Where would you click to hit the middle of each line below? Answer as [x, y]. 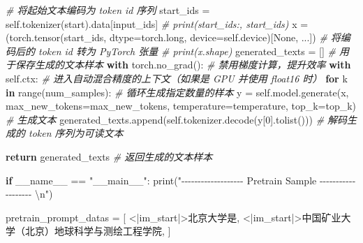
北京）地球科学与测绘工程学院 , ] [98, 231]
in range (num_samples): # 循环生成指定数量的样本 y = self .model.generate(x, [177, 92]
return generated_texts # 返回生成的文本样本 [109, 156]
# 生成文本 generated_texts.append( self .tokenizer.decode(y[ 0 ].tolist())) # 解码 [177, 119]
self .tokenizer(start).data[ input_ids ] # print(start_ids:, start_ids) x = [157, 23]
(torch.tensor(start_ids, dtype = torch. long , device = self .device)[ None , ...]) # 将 [173, 37]
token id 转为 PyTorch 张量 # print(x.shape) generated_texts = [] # [187, 51]
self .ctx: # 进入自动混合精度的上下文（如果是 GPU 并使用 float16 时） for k [177, 78]
